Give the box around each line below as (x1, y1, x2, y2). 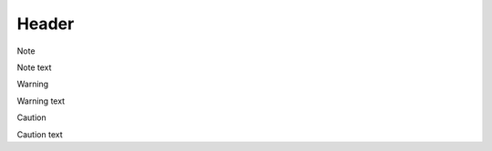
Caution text (16, 128, 63, 140)
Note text (16, 62, 52, 73)
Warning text (16, 96, 66, 106)
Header (16, 14, 75, 34)
